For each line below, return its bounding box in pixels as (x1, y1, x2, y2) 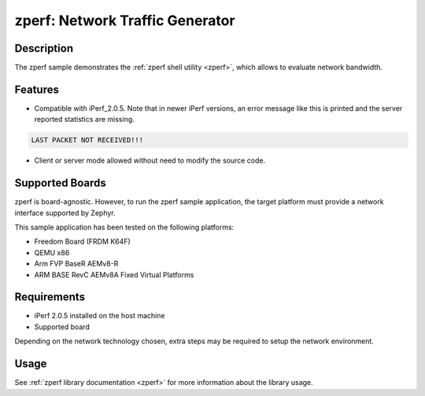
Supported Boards (14, 177, 106, 190)
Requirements (14, 291, 86, 304)
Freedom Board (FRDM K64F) (34, 236, 131, 247)
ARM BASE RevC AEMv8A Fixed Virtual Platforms (34, 269, 194, 279)
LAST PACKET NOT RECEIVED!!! (31, 136, 144, 145)
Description (14, 42, 74, 55)
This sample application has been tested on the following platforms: (14, 222, 235, 232)
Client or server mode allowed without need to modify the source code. (34, 156, 266, 165)
